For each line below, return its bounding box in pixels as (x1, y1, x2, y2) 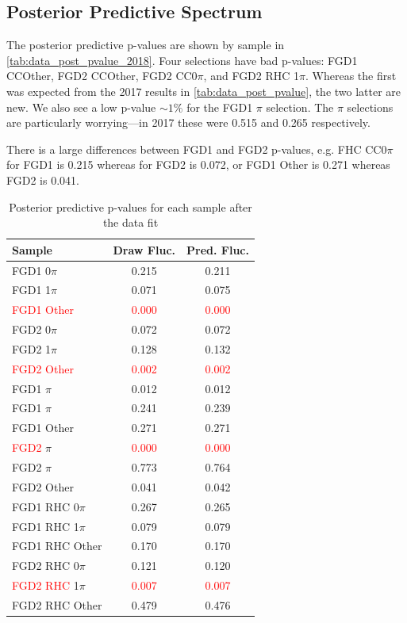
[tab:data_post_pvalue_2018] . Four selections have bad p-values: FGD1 (6, 52, 358, 68)
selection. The (266, 98, 334, 115)
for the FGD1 (186, 98, 253, 115)
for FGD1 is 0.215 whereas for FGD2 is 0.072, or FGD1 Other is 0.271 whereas (6, 156, 390, 173)
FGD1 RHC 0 (12, 498, 79, 514)
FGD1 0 (12, 262, 52, 278)
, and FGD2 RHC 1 (203, 67, 300, 84)
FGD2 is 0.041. (6, 171, 79, 188)
